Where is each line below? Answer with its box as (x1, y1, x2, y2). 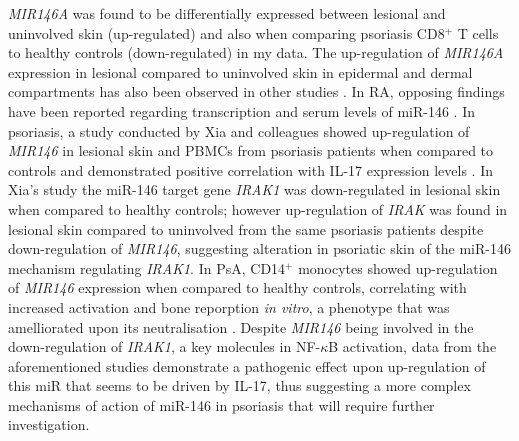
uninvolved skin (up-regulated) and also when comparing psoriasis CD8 (8, 22, 445, 43)
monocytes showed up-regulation (298, 257, 498, 278)
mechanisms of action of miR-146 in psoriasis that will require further (8, 394, 435, 415)
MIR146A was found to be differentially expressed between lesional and (8, 3, 446, 23)
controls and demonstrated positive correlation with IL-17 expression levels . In (8, 159, 494, 180)
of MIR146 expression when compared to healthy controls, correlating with (8, 277, 467, 298)
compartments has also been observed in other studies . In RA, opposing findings (8, 81, 505, 102)
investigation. (8, 414, 90, 435)
